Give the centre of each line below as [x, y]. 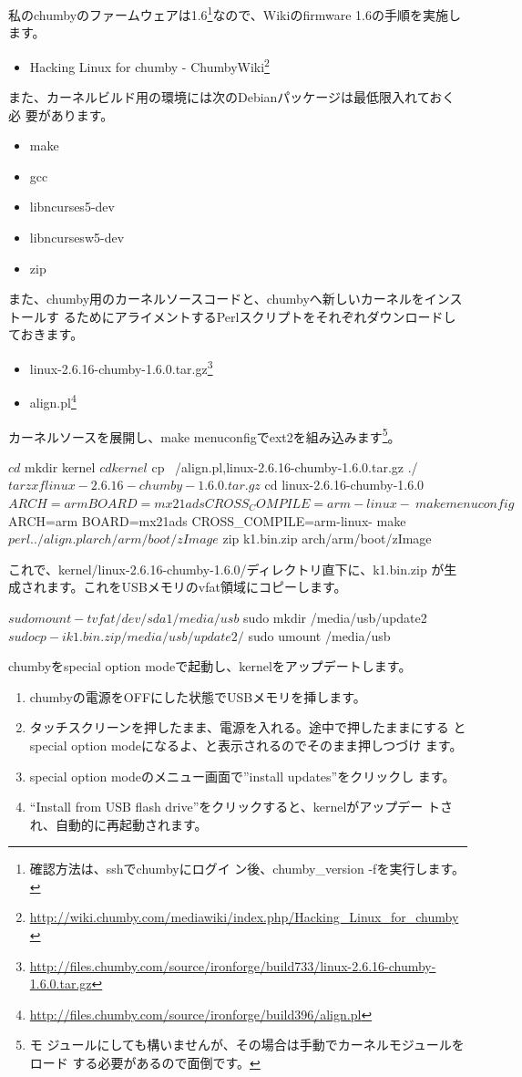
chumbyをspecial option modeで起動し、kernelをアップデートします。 [210, 666]
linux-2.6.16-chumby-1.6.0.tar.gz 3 [121, 367]
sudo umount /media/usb [319, 635]
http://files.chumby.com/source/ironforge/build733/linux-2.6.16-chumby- [233, 965]
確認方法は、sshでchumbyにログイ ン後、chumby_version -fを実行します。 [247, 869]
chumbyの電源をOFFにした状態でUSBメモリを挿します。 [198, 696]
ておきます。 [46, 334]
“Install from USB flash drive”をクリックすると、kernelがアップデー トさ [241, 807]
